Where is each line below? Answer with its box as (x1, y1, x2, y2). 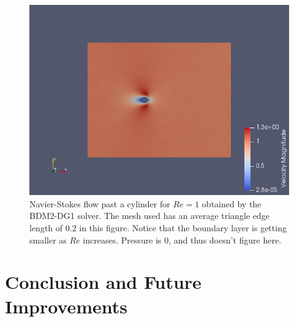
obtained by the (202, 197, 262, 210)
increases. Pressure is (83, 233, 162, 246)
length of (29, 221, 63, 234)
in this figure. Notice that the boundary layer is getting (79, 221, 287, 234)
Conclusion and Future (5, 269, 202, 294)
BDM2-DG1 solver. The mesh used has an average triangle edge (29, 209, 269, 222)
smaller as (29, 233, 67, 246)
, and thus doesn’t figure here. (168, 233, 282, 246)
